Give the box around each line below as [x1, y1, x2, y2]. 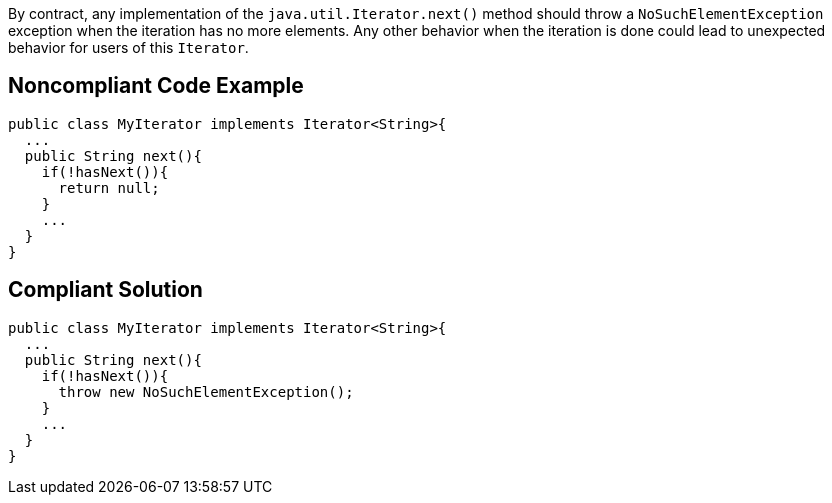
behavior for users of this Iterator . [8, 39, 249, 56]
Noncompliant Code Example [8, 73, 304, 99]
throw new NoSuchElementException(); [58, 383, 354, 400]
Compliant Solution [8, 277, 203, 303]
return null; [58, 179, 160, 196]
